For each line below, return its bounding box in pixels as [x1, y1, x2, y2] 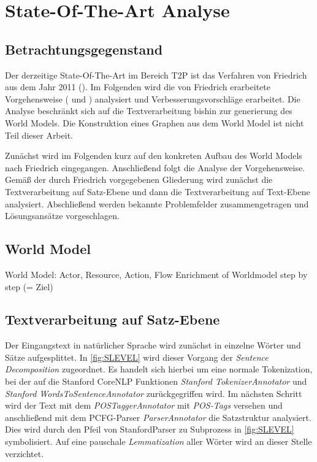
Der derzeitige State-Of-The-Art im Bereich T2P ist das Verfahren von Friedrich [5, 68, 307, 81]
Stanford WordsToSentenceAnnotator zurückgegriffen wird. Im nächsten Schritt [5, 387, 302, 399]
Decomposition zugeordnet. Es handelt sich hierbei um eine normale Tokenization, [5, 363, 313, 375]
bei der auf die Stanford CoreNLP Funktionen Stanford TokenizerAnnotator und [5, 375, 307, 388]
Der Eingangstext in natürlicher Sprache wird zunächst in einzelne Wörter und [5, 339, 301, 352]
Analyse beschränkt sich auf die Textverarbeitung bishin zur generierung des [5, 104, 292, 117]
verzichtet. [5, 447, 44, 460]
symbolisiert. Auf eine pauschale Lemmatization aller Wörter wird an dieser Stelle [5, 435, 312, 448]
